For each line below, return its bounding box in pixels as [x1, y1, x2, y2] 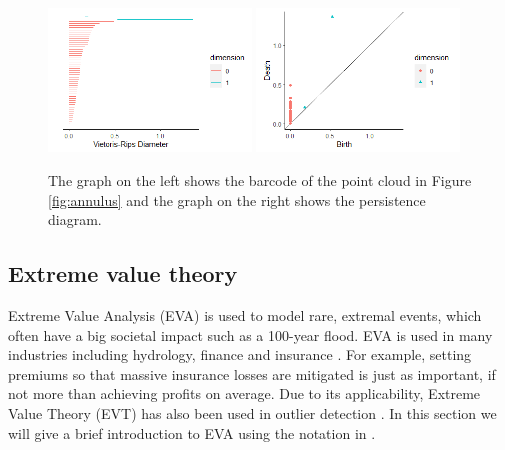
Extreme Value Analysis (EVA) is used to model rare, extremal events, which [8, 305, 482, 326]
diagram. [48, 209, 102, 230]
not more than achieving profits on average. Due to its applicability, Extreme [8, 383, 481, 404]
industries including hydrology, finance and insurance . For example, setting [8, 344, 472, 365]
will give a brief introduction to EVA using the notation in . [8, 422, 376, 443]
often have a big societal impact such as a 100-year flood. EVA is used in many [8, 324, 493, 345]
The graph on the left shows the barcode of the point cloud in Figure [48, 170, 472, 191]
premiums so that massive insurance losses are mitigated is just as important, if [8, 363, 496, 384]
